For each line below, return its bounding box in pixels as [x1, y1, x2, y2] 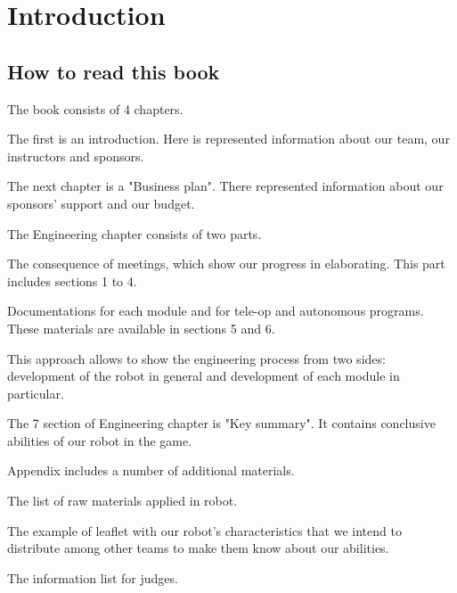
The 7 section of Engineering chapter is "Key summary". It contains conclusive [7, 414, 436, 432]
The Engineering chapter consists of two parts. [7, 224, 262, 243]
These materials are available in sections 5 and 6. [7, 318, 275, 337]
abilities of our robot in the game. [7, 431, 192, 449]
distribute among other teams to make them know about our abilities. [7, 539, 389, 557]
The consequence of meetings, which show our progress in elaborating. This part [7, 254, 445, 273]
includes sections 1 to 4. [7, 271, 137, 290]
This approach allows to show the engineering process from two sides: [7, 349, 386, 367]
